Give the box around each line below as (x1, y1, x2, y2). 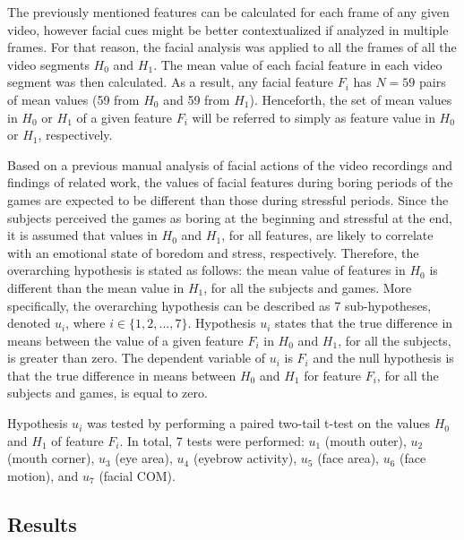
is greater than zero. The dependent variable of (7, 348, 266, 367)
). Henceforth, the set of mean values (249, 90, 452, 108)
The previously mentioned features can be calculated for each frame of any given (7, 3, 450, 21)
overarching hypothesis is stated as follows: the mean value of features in (7, 261, 406, 279)
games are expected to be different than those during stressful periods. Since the (7, 190, 449, 209)
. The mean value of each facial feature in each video (153, 55, 443, 73)
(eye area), (115, 449, 173, 467)
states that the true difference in (274, 313, 453, 332)
